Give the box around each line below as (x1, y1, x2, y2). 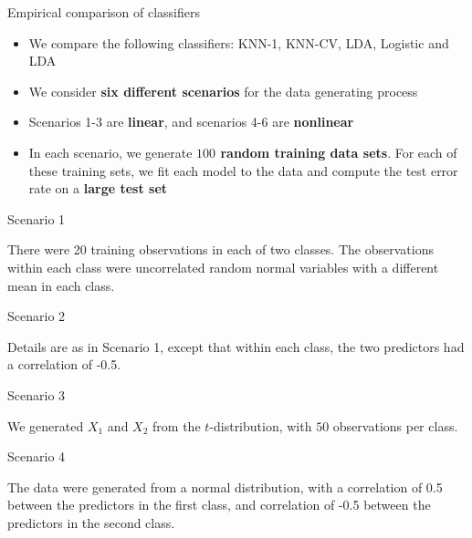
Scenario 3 (7, 385, 66, 404)
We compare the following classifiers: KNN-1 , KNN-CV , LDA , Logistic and (28, 33, 449, 52)
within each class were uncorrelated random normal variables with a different (7, 257, 439, 276)
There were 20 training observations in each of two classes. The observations (7, 240, 434, 259)
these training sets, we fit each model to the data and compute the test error (28, 160, 458, 180)
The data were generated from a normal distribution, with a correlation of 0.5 (7, 477, 443, 496)
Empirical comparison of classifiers (7, 3, 201, 21)
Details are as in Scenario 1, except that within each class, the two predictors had (7, 336, 465, 356)
